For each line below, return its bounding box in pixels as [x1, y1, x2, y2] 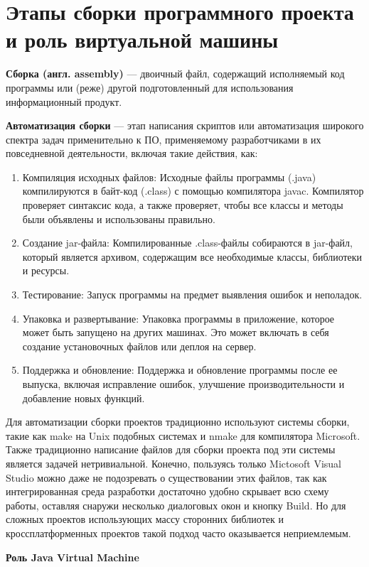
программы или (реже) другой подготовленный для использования [6, 80, 294, 94]
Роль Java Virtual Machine [6, 549, 139, 564]
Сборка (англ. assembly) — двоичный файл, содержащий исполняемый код [6, 66, 345, 81]
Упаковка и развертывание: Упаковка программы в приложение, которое [22, 310, 335, 325]
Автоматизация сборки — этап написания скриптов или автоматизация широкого [6, 118, 364, 133]
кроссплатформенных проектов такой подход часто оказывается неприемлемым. [6, 525, 351, 540]
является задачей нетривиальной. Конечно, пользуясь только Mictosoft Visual [6, 455, 341, 470]
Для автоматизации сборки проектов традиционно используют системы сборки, [6, 414, 350, 429]
